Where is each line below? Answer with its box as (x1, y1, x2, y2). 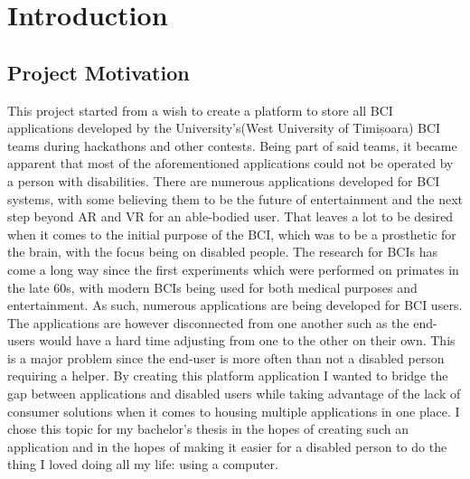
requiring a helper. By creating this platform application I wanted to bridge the (7, 366, 448, 385)
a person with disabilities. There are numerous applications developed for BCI (7, 171, 440, 190)
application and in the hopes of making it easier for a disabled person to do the (7, 437, 447, 456)
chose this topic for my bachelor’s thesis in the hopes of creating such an (7, 419, 409, 438)
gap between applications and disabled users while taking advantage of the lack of (7, 384, 461, 403)
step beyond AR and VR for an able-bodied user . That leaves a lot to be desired (7, 207, 454, 226)
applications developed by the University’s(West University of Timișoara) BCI (7, 118, 441, 137)
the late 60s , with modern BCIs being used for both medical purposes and (7, 277, 418, 296)
